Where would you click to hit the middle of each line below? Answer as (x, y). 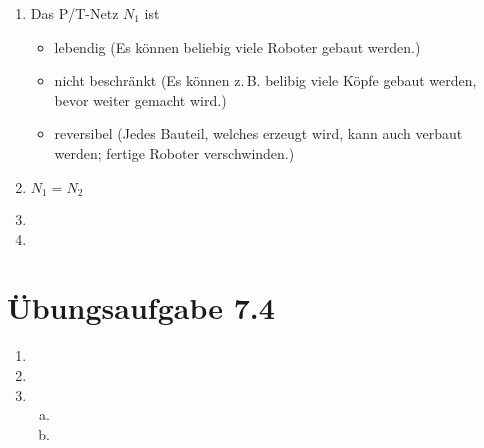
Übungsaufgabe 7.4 (141, 307)
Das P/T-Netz (74, 13)
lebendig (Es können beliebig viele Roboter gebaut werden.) (237, 46)
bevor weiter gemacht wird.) (140, 99)
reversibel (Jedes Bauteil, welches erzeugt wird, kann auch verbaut (258, 133)
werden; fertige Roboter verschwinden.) (174, 152)
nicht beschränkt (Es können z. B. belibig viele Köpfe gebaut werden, (265, 80)
